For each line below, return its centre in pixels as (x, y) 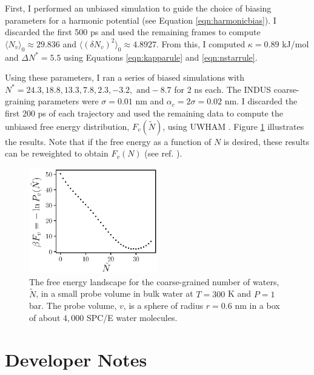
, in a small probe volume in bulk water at (115, 293)
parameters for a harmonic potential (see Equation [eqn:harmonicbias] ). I (141, 20)
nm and (150, 101)
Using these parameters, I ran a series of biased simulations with (125, 77)
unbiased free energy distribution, (67, 126)
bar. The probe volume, (73, 306)
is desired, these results (266, 141)
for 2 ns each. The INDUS (223, 89)
